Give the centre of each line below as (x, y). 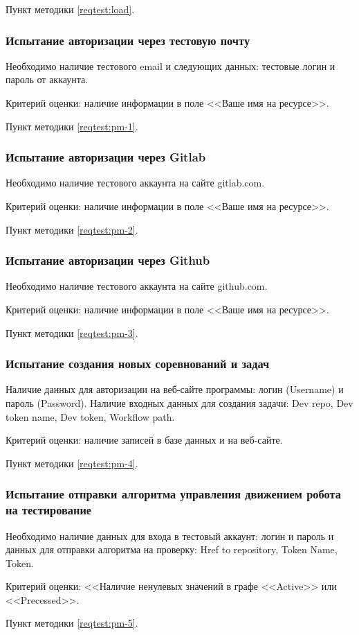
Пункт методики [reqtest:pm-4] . (72, 463)
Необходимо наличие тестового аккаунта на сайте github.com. (137, 286)
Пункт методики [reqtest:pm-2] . (72, 229)
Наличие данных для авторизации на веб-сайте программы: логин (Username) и (175, 389)
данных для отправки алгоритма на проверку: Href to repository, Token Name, (172, 549)
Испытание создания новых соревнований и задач (138, 364)
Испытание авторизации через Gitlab (106, 157)
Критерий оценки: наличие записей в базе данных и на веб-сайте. (144, 440)
